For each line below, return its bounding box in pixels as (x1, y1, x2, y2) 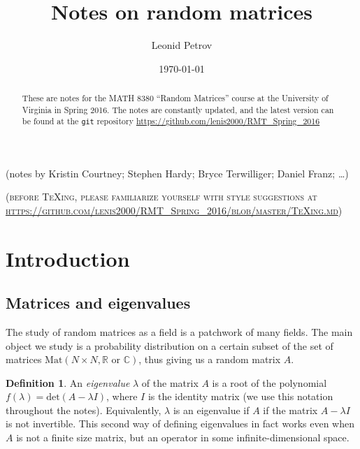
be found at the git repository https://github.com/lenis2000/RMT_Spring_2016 (22, 115, 320, 127)
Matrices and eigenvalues (6, 292, 191, 314)
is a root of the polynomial (212, 375, 327, 390)
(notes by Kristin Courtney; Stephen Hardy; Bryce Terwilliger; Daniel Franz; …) (6, 165, 349, 180)
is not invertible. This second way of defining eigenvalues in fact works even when (6, 416, 354, 431)
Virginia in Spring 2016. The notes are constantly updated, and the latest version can (22, 103, 334, 115)
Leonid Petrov (151, 38, 213, 52)
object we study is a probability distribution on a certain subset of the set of (6, 338, 333, 353)
